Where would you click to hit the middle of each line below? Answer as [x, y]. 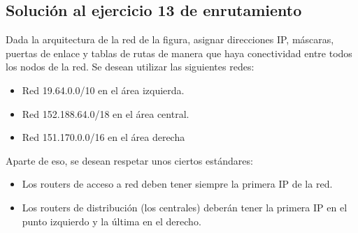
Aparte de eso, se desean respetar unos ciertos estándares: [129, 160]
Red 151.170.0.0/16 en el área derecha [103, 137]
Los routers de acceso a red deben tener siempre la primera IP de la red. [177, 184]
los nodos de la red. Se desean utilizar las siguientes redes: [130, 67]
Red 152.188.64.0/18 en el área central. [106, 113]
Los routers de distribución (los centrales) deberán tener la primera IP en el [185, 207]
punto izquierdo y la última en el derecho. [112, 221]
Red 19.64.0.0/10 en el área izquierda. [103, 90]
